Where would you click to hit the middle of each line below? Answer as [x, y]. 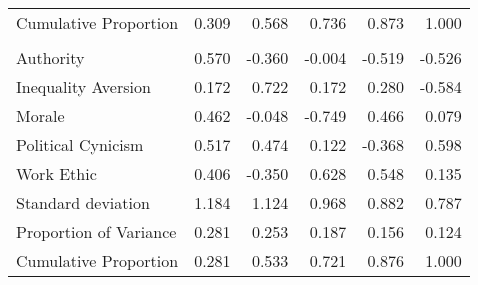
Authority [50, 57]
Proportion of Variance [96, 231]
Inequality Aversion [83, 86]
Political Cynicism [80, 144]
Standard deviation [83, 202]
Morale [40, 115]
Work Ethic [56, 173]
